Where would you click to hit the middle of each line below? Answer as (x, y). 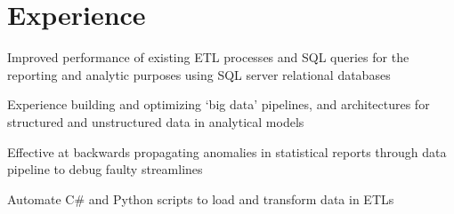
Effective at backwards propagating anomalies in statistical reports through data (227, 151)
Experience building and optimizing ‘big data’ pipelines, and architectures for (219, 104)
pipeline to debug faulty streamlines (105, 169)
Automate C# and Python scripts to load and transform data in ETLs (201, 198)
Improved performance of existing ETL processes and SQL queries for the (208, 57)
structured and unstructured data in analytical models (156, 121)
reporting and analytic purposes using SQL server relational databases (199, 74)
